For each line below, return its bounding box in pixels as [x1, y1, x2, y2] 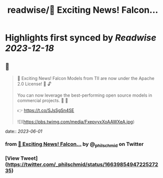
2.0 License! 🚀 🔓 [17, 81, 52, 87]
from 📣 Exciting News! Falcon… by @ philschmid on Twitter [5, 141, 144, 148]
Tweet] [20, 155, 38, 162]
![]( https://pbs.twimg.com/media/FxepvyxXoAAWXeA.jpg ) [17, 119, 134, 125]
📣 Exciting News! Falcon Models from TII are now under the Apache [17, 75, 155, 81]
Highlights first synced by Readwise [5, 32, 157, 43]
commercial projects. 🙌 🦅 [17, 98, 68, 103]
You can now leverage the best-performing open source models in [17, 92, 153, 98]
